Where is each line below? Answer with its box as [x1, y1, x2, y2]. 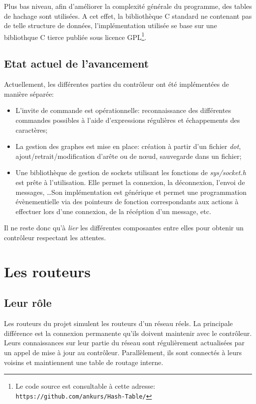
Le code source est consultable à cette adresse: [15, 381, 156, 391]
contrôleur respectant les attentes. [4, 232, 106, 242]
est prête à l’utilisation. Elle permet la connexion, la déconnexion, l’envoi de [15, 177, 245, 187]
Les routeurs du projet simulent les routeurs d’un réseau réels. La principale [4, 318, 233, 329]
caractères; [15, 124, 48, 135]
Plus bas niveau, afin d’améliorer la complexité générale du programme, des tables [4, 1, 252, 11]
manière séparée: [4, 88, 54, 99]
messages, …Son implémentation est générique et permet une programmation [15, 186, 247, 197]
